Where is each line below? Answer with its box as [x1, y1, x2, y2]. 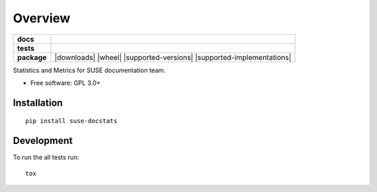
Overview [13, 10, 71, 26]
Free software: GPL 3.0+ [30, 79, 101, 87]
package [17, 52, 47, 62]
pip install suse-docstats [25, 117, 118, 125]
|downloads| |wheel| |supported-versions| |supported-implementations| [54, 52, 292, 62]
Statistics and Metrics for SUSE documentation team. [13, 66, 166, 74]
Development [13, 135, 73, 147]
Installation [13, 97, 63, 109]
